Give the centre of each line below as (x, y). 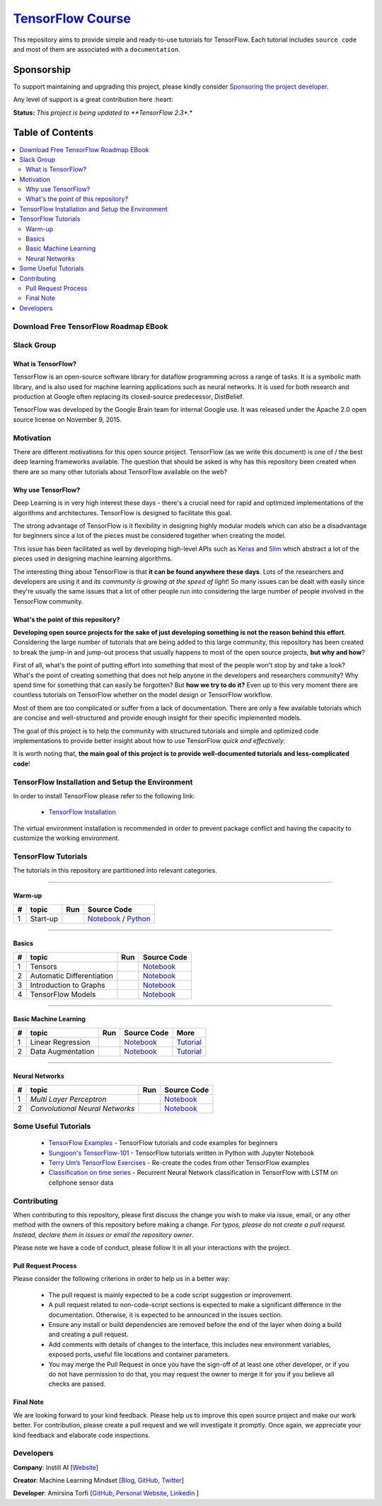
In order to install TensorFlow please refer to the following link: (104, 795)
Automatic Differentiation (71, 975)
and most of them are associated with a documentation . (97, 49)
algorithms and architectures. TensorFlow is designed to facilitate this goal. (123, 512)
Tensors (44, 966)
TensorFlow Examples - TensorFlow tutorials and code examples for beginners (163, 1143)
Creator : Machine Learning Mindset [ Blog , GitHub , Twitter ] (98, 1481)
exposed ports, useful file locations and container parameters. (139, 1355)
